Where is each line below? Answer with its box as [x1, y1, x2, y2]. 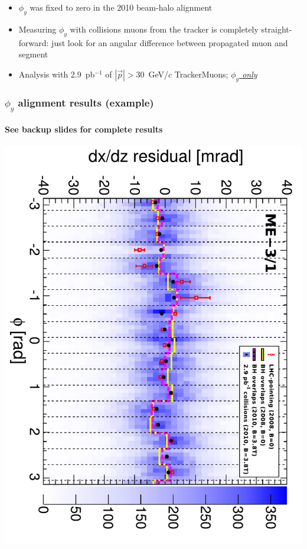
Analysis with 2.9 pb [18, 67, 95, 80]
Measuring [18, 22, 57, 35]
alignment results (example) [18, 95, 154, 109]
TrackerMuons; [174, 67, 228, 80]
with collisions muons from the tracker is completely [70, 22, 259, 35]
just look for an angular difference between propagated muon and [51, 36, 288, 49]
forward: [18, 36, 49, 49]
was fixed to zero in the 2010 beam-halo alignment [30, 1, 213, 13]
